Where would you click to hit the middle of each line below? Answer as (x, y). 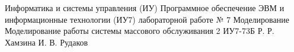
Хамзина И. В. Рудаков (47, 42)
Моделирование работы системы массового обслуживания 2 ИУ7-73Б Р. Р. (140, 31)
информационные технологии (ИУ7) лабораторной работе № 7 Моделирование (147, 19)
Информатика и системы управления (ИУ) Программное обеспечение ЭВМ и (145, 8)
